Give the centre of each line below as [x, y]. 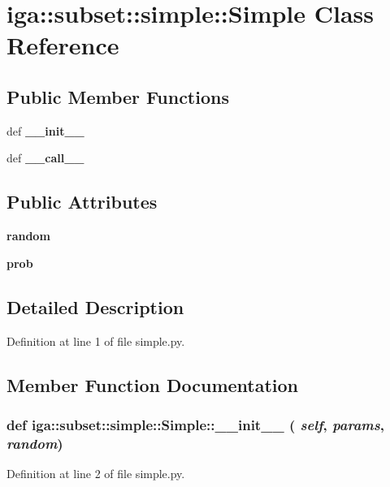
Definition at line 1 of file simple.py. [96, 340]
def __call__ [45, 158]
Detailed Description [95, 306]
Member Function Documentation [153, 384]
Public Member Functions [118, 96]
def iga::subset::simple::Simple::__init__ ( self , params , [195, 424]
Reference [63, 45]
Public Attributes [82, 202]
